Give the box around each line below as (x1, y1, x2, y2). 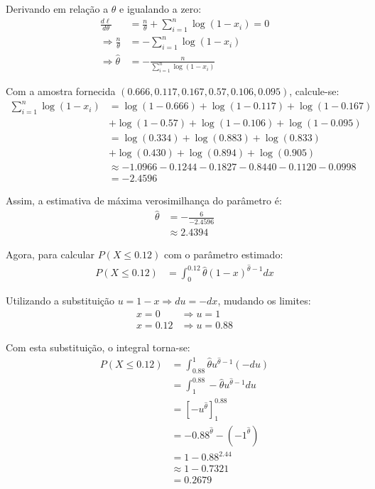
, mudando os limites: (217, 293, 311, 308)
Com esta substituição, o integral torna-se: (6, 339, 190, 354)
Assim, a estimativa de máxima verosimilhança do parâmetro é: (6, 193, 282, 208)
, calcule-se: (289, 84, 339, 99)
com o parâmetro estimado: (163, 246, 283, 261)
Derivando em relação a (6, 1, 109, 16)
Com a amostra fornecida (6, 84, 116, 99)
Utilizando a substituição (6, 293, 115, 308)
